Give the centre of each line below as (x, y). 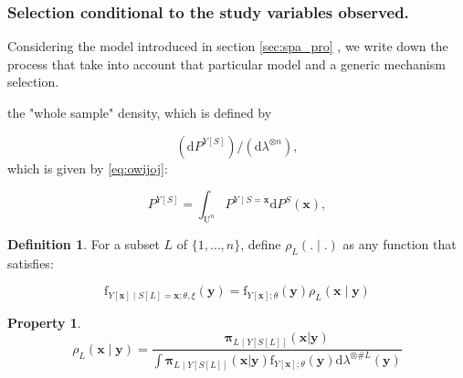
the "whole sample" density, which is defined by (140, 112)
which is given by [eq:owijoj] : (88, 168)
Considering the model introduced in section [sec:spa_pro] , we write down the (228, 46)
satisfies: (31, 262)
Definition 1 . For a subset (84, 243)
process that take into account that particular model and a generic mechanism (226, 63)
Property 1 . (44, 322)
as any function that (400, 243)
